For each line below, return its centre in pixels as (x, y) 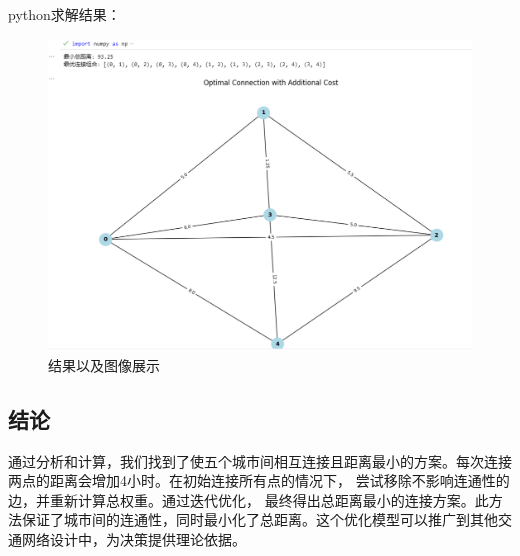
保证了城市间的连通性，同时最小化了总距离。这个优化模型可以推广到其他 (259, 519)
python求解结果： (64, 14)
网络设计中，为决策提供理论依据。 (133, 538)
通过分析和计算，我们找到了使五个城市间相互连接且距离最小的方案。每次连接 (260, 460)
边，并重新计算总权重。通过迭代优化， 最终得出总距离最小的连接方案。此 (248, 499)
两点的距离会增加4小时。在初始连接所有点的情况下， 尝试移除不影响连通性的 (259, 480)
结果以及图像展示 (104, 364)
